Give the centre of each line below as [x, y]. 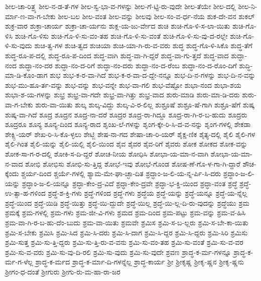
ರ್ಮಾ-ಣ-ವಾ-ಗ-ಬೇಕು [30, 16]
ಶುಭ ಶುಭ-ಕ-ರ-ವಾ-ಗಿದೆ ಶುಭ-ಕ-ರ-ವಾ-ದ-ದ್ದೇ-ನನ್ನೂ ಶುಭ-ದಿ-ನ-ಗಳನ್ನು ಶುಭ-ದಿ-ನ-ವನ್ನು [153, 75]
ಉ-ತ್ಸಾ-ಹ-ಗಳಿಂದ [25, 193]
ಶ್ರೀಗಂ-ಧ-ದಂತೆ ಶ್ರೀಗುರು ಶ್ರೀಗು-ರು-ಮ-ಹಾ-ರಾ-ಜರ [63, 272]
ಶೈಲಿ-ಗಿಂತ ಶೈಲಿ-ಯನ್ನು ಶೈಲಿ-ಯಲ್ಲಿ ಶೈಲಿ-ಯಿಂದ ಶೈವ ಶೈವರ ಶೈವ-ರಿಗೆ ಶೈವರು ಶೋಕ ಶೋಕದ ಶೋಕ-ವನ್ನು [126, 144]
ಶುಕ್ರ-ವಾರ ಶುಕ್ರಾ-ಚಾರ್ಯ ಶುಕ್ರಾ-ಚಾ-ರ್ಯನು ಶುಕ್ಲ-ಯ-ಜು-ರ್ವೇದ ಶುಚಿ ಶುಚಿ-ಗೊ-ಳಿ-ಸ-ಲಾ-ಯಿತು [118, 26]
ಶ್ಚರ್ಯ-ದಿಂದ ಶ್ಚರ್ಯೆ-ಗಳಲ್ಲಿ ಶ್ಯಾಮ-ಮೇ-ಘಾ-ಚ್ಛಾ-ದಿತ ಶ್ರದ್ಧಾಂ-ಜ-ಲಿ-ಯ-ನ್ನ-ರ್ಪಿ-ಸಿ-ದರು [121, 173]
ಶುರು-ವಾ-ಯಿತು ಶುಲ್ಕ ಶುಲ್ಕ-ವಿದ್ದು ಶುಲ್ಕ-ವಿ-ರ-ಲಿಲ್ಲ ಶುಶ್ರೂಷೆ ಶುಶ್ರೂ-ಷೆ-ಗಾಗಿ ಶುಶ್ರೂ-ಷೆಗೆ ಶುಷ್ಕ [145, 104]
